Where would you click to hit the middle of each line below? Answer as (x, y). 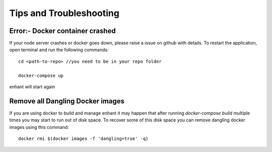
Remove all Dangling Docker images (67, 101)
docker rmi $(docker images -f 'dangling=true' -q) (83, 139)
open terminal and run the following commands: (59, 50)
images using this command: (39, 127)
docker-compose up (41, 75)
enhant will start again (32, 87)
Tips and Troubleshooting (64, 13)
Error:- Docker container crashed (62, 31)
